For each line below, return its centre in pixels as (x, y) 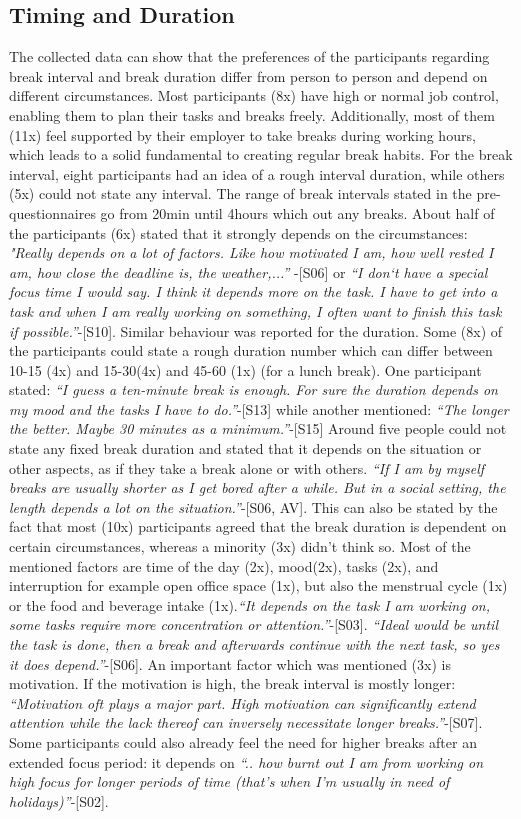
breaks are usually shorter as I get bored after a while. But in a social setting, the (257, 487)
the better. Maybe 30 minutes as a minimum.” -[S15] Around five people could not (258, 428)
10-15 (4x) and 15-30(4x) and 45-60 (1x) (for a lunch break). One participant (245, 369)
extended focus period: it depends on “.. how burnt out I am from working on (246, 761)
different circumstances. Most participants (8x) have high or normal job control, (254, 95)
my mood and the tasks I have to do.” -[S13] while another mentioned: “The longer (259, 408)
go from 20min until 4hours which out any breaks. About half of (297, 212)
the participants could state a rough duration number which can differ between (251, 350)
